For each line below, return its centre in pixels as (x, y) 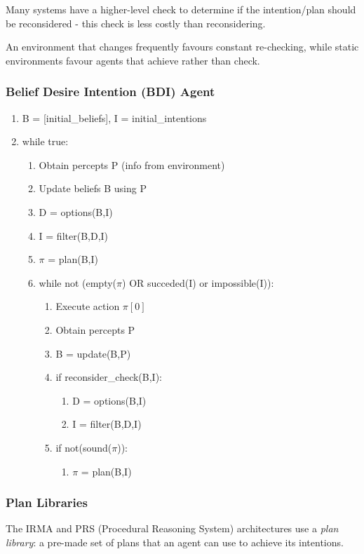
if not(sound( (84, 447)
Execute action (88, 306)
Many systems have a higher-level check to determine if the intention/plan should (181, 9)
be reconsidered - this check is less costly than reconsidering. (136, 23)
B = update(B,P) (93, 353)
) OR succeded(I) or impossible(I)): (198, 282)
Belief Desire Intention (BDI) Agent (110, 92)
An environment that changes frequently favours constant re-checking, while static (182, 47)
